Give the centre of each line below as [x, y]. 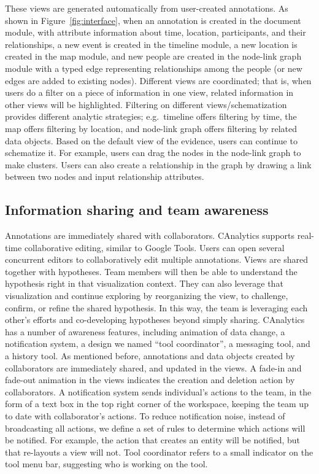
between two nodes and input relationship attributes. [105, 177]
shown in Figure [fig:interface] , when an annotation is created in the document [153, 20]
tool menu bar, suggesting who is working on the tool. [106, 464]
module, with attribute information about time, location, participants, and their [156, 32]
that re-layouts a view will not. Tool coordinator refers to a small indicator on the [159, 452]
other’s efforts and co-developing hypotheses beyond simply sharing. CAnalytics [155, 320]
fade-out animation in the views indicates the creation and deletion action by [150, 380]
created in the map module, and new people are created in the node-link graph [153, 56]
